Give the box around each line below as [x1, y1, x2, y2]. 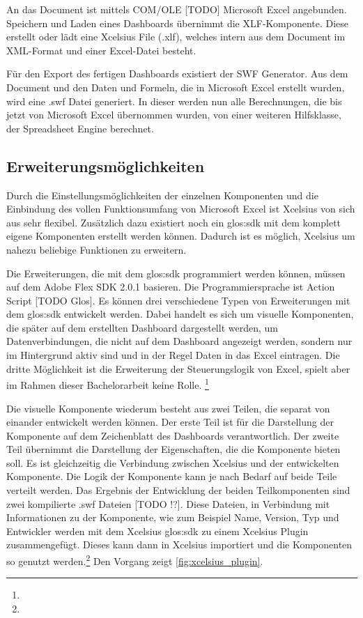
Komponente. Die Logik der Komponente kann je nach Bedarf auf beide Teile [6, 469, 337, 484]
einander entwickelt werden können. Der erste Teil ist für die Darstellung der [6, 415, 334, 429]
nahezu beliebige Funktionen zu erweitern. [6, 242, 187, 256]
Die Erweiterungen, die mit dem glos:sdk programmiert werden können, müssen [6, 265, 346, 280]
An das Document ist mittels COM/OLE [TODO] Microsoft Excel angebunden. [6, 2, 347, 16]
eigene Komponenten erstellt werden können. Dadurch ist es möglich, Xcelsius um [6, 229, 355, 243]
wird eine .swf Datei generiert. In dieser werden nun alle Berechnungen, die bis [6, 93, 342, 108]
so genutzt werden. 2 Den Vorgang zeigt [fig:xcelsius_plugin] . [6, 552, 263, 568]
